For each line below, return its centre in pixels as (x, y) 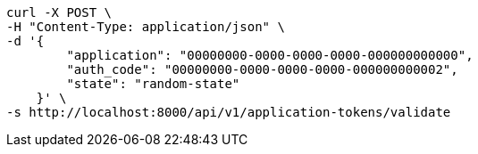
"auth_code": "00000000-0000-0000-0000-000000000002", (262, 69)
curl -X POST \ (59, 12)
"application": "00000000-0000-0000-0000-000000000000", (270, 55)
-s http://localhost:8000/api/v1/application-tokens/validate (229, 112)
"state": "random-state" (153, 84)
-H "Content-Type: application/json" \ (146, 27)
